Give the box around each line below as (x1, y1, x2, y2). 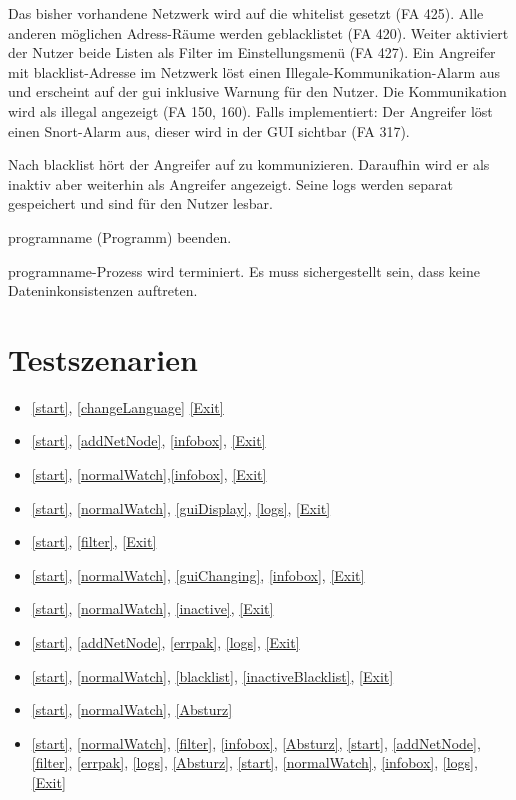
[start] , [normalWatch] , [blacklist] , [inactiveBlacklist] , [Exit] (31, 665, 394, 686)
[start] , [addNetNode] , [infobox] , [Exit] (31, 430, 266, 451)
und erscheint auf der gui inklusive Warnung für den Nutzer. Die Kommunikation (8, 81, 507, 102)
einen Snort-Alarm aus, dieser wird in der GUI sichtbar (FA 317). (8, 120, 410, 141)
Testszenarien (8, 338, 198, 379)
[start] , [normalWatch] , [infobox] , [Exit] (31, 464, 267, 485)
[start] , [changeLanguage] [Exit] (31, 396, 224, 417)
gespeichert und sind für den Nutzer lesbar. (8, 193, 273, 214)
